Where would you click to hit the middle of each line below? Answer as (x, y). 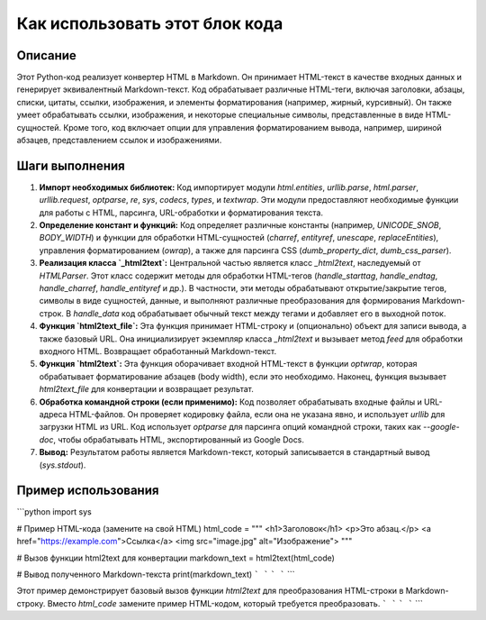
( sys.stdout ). (63, 465)
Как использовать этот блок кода (150, 23)
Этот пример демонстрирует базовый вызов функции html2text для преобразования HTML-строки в (210, 591)
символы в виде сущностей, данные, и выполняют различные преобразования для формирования (229, 301)
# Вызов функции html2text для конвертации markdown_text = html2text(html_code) (175, 558)
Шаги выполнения (71, 165)
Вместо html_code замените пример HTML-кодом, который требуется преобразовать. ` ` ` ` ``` (235, 603)
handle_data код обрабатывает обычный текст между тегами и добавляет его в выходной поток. (260, 313)
